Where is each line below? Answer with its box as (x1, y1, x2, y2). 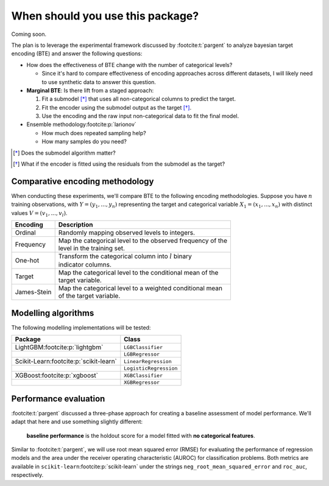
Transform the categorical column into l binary (58, 252, 192, 261)
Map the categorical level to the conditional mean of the (58, 269, 219, 277)
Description (58, 220, 93, 229)
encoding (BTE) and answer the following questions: (11, 50, 143, 57)
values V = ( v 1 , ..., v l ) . (11, 209, 68, 218)
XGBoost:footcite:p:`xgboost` (15, 372, 99, 380)
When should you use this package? (11, 9, 199, 23)
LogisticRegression (124, 365, 178, 372)
